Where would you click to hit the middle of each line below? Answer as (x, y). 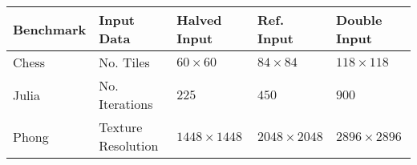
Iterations (126, 104)
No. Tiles (124, 62)
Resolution (129, 145)
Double (359, 20)
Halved (199, 20)
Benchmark (50, 29)
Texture (121, 127)
